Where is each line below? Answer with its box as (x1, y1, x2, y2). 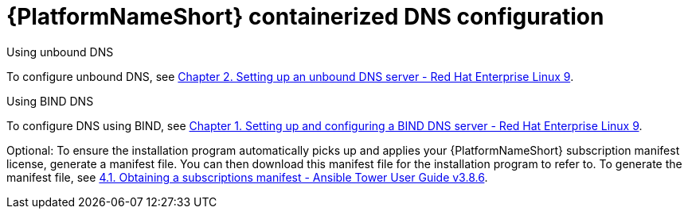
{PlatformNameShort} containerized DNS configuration (6, 3, 604, 30)
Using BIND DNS (6, 94, 94, 108)
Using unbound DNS (6, 44, 114, 59)
